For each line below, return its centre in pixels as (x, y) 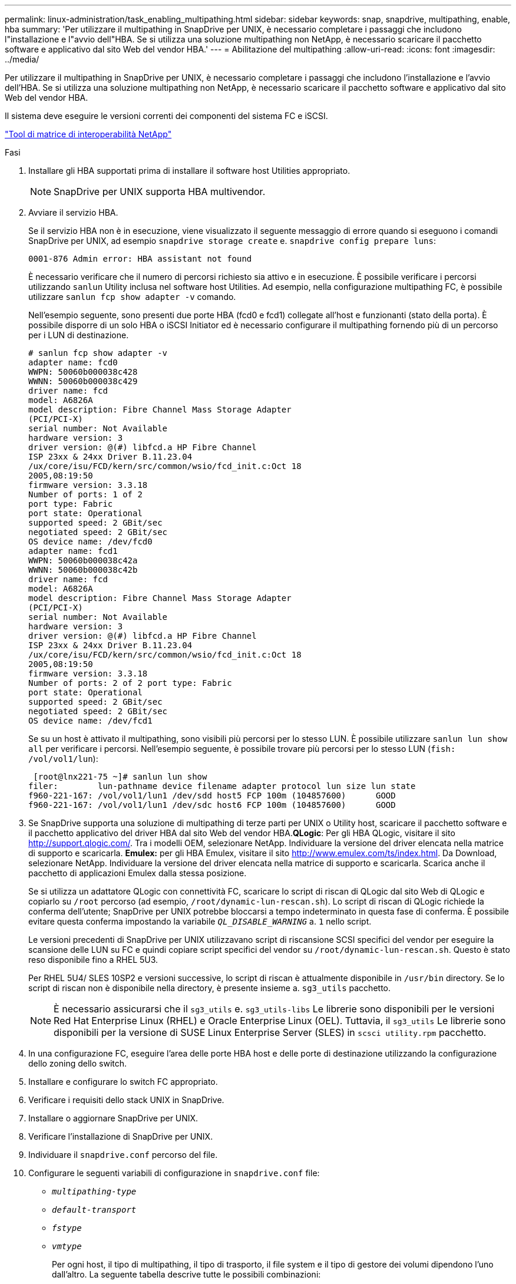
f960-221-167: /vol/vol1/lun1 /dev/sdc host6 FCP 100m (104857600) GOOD (212, 805)
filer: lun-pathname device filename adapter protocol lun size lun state (222, 786)
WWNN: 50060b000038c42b (83, 570)
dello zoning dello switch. (78, 1063)
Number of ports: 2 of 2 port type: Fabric (130, 683)
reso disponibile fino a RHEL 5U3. (93, 960)
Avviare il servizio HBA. (73, 212)
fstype (67, 1228)
